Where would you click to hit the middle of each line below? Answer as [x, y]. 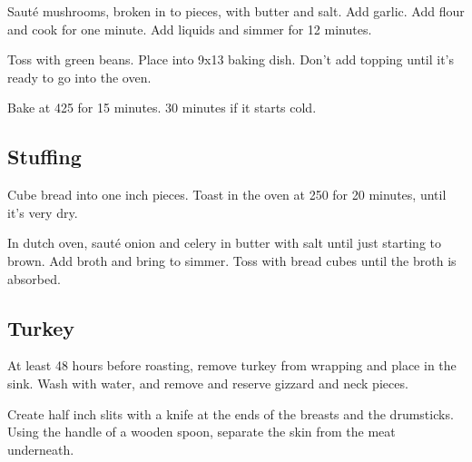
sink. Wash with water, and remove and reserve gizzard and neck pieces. [208, 383]
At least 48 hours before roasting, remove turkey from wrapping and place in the [232, 365]
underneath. [41, 449]
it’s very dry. [43, 212]
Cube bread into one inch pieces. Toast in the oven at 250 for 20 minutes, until [227, 195]
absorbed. [34, 278]
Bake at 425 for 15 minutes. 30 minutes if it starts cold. [162, 108]
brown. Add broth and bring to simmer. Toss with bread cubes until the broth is [232, 260]
